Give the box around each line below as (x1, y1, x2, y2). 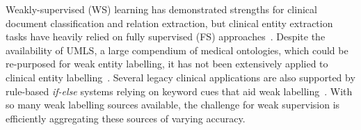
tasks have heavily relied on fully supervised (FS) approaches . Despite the (6, 29, 326, 44)
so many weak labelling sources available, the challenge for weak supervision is (6, 97, 340, 112)
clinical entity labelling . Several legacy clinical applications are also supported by (6, 70, 355, 84)
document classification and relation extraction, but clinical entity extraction (6, 15, 333, 30)
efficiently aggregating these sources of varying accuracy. (6, 111, 246, 125)
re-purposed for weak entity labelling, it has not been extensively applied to (6, 56, 328, 71)
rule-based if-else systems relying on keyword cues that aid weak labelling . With (6, 83, 353, 98)
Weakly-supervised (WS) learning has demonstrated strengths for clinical (6, 2, 317, 16)
